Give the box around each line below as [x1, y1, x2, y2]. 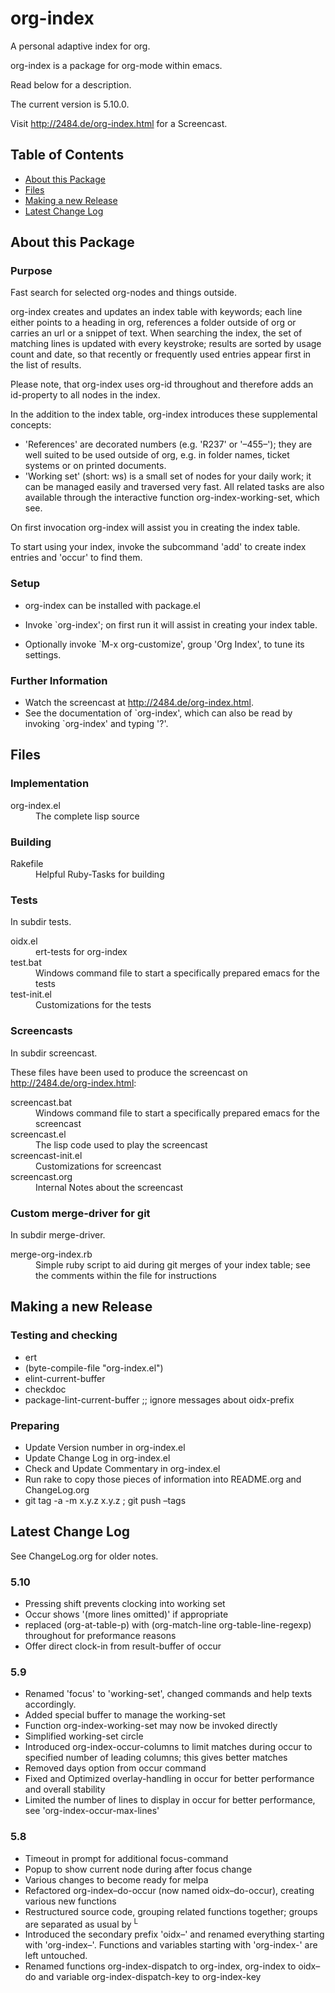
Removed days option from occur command [24, 1762, 207, 1774]
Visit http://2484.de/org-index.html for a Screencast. [10, 117, 228, 129]
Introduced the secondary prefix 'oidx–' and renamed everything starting [24, 1928, 325, 1941]
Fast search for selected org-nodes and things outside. [10, 287, 238, 299]
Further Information [10, 673, 108, 687]
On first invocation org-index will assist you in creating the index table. [10, 522, 301, 534]
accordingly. [24, 1698, 77, 1711]
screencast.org [10, 1170, 73, 1182]
